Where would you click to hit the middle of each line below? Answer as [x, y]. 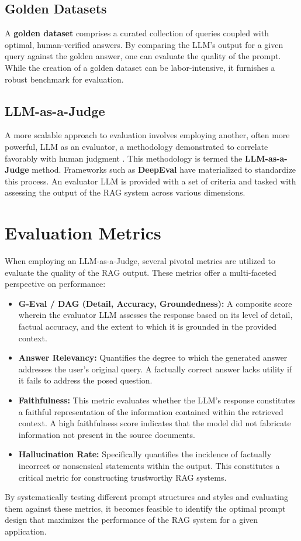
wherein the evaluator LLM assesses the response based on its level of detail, [155, 315]
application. [26, 531]
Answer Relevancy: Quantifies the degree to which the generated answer [153, 357]
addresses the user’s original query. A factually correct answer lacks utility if [155, 369]
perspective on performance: [55, 284]
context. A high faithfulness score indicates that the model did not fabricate [155, 423]
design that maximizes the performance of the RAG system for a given [132, 520]
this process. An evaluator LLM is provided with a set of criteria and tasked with [150, 181]
